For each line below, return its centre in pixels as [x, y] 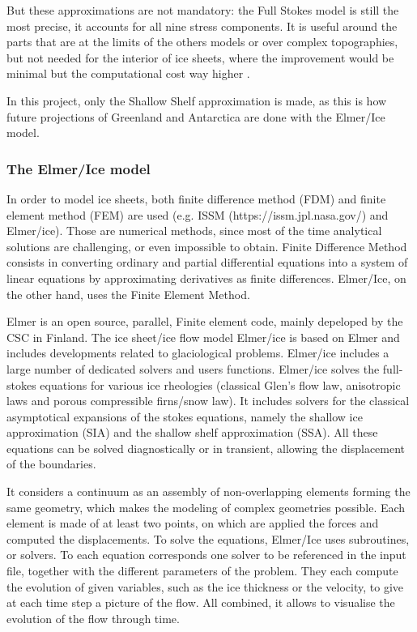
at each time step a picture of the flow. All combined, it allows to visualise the [201, 602]
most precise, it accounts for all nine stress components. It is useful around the [202, 26]
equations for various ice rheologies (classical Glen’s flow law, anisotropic [220, 384]
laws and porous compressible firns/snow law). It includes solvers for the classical [208, 401]
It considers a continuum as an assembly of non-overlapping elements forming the [208, 491]
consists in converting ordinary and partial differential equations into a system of [207, 262]
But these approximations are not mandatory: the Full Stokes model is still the [203, 10]
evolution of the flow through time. [93, 618]
